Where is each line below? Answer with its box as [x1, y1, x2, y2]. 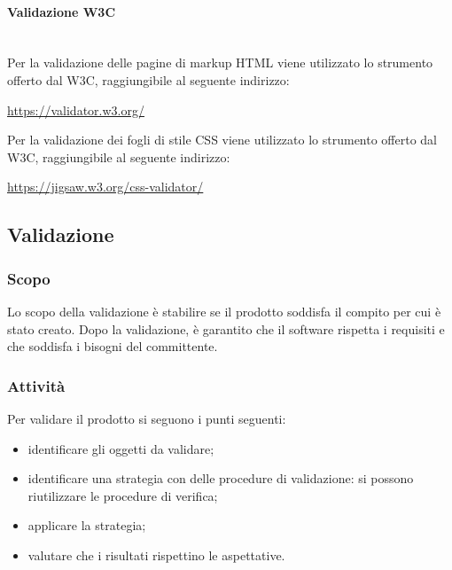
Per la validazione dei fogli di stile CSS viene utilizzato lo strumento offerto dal [7, 130, 438, 149]
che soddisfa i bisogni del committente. [7, 337, 218, 355]
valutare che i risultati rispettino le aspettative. [27, 545, 285, 564]
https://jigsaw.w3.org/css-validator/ [7, 177, 204, 196]
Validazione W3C [7, 2, 116, 20]
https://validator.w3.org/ [7, 100, 144, 119]
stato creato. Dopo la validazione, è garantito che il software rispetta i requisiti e [7, 319, 445, 338]
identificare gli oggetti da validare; [27, 439, 214, 457]
